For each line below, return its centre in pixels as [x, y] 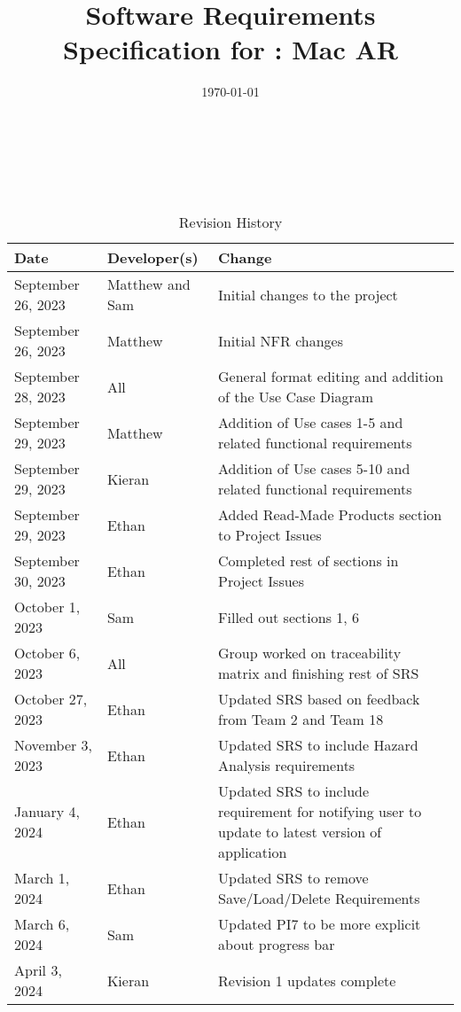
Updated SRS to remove [293, 878]
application [253, 852]
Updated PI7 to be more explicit [320, 924]
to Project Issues [270, 535]
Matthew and [148, 284]
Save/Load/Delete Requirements [319, 899]
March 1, [42, 878]
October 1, [47, 607]
